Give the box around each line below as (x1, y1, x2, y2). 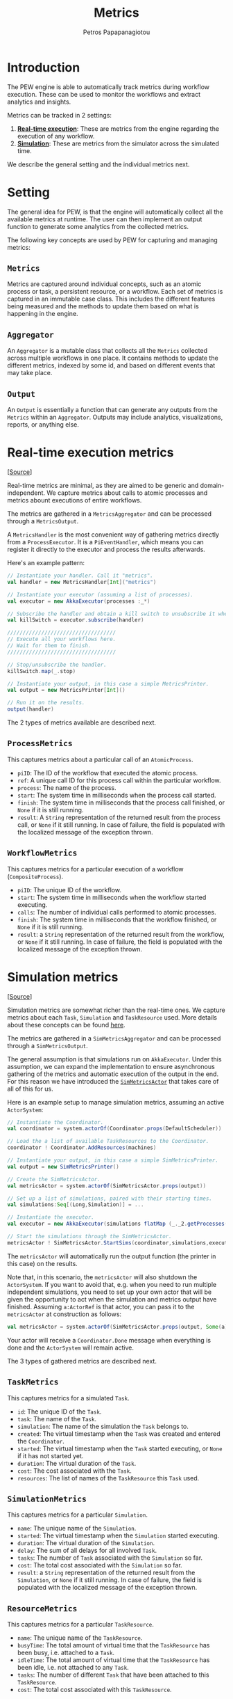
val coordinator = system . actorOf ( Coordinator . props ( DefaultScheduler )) (7, 1125, 222, 1132)
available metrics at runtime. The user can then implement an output (7, 214, 202, 223)
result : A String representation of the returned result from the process (17, 813, 221, 821)
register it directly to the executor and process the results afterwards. (7, 545, 206, 553)
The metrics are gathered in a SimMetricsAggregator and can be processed (7, 1034, 221, 1042)
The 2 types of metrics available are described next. (7, 718, 157, 727)
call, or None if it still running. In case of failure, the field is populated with (17, 820, 225, 829)
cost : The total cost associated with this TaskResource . (17, 1686, 172, 1694)
